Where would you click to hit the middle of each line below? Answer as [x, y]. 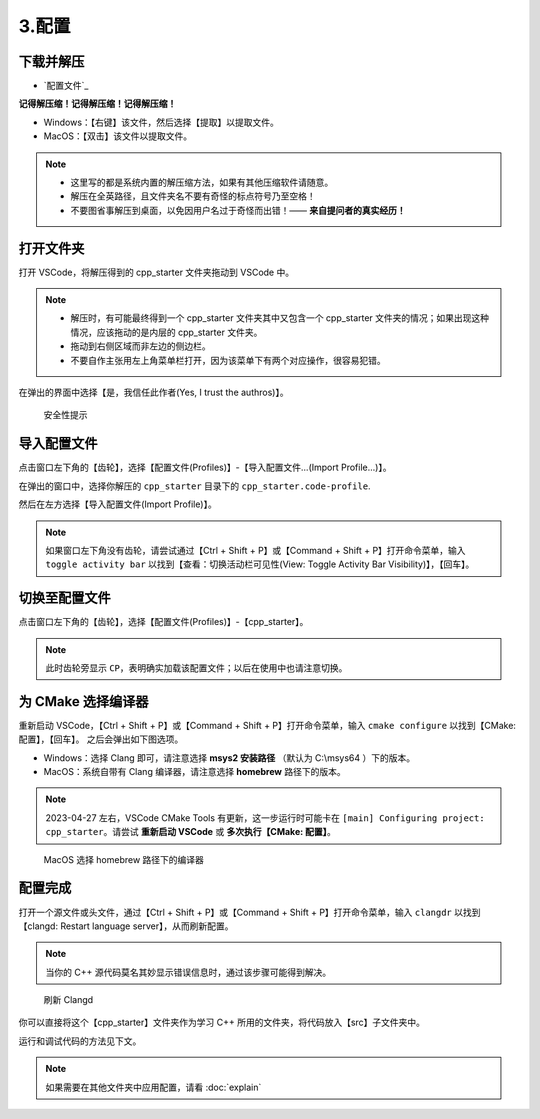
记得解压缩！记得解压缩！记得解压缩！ [97, 104]
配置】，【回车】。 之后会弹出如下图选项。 [101, 739]
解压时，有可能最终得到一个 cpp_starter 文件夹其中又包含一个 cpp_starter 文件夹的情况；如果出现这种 [280, 318]
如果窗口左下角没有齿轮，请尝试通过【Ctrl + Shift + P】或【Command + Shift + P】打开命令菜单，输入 [255, 550]
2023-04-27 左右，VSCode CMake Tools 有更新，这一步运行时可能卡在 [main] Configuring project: [265, 817]
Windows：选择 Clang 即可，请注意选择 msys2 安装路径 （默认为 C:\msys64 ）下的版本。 [229, 757]
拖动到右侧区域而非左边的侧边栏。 [140, 346]
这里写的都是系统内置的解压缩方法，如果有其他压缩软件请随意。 [202, 182]
